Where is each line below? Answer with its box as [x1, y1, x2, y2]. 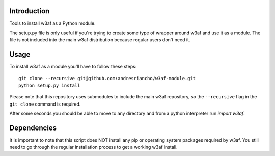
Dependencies [9, 123, 57, 132]
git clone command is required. [9, 101, 81, 107]
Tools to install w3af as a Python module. [9, 20, 96, 27]
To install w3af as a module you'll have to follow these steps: [9, 64, 137, 70]
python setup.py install [18, 82, 80, 88]
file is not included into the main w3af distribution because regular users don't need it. [9, 37, 190, 43]
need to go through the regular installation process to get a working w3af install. [9, 144, 178, 150]
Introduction [9, 7, 50, 15]
